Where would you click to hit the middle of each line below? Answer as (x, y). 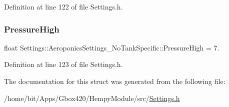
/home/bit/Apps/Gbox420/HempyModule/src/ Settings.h (92, 98)
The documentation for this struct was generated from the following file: (115, 81)
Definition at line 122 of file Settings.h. (63, 6)
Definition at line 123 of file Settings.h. (63, 64)
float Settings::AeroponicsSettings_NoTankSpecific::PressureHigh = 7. (112, 47)
